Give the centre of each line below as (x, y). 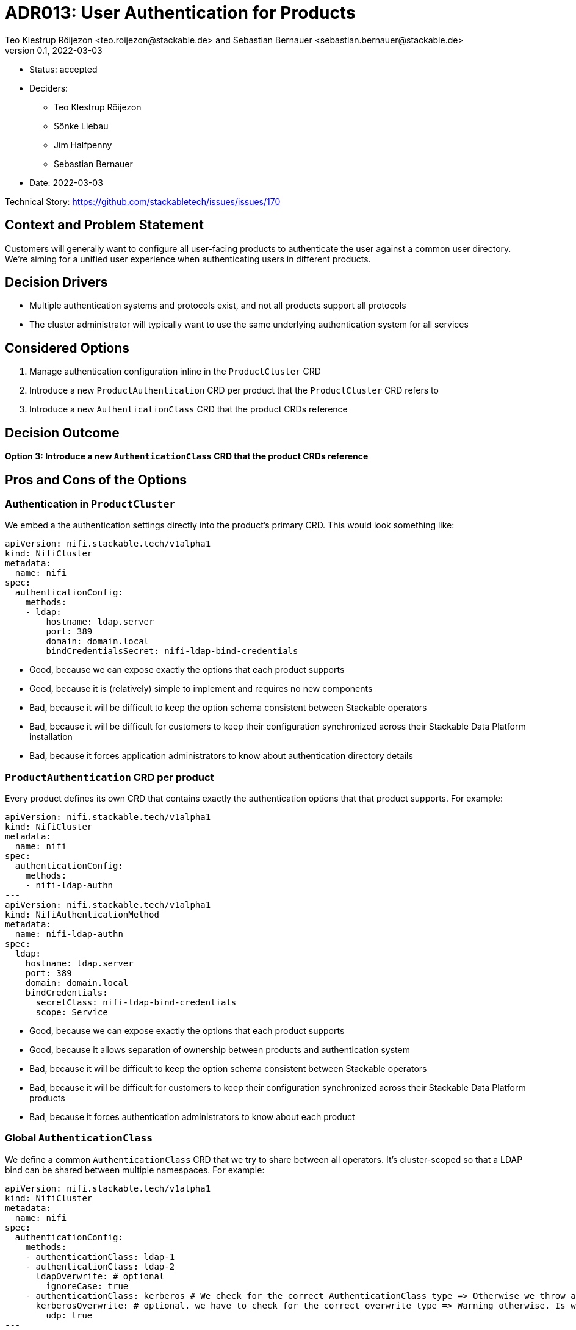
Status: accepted (63, 69)
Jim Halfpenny (83, 145)
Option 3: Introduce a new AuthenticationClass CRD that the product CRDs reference (187, 456)
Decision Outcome (62, 433)
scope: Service (72, 1012)
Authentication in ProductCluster (90, 504)
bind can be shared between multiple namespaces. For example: (135, 1170)
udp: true (69, 1315)
